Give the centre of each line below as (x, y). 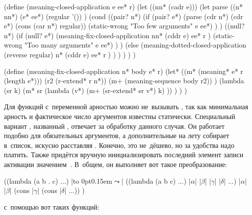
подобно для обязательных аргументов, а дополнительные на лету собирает (117, 135)
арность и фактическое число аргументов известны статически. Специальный (120, 116)
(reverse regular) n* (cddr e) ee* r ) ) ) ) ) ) (70, 54)
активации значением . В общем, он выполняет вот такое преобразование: (115, 164)
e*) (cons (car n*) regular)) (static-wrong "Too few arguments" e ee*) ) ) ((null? (124, 26)
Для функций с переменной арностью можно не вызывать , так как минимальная (126, 107)
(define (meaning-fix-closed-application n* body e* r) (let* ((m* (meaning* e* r (124, 71)
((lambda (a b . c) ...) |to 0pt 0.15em (58, 180)
